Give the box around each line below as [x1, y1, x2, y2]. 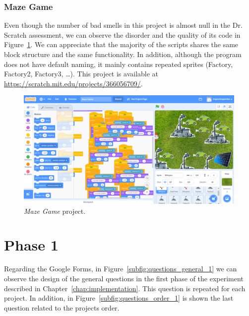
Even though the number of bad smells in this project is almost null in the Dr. [4, 20, 243, 30]
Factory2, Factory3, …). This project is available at [4, 68, 159, 79]
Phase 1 [4, 235, 59, 255]
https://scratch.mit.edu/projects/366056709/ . [4, 78, 143, 88]
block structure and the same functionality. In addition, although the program [4, 49, 242, 59]
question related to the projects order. [4, 302, 120, 313]
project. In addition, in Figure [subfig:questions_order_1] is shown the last [4, 293, 234, 303]
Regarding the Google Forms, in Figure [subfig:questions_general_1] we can [4, 263, 237, 274]
